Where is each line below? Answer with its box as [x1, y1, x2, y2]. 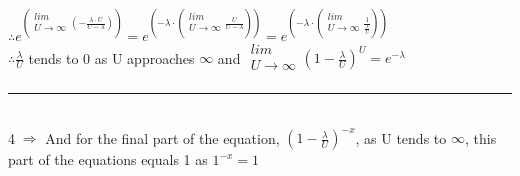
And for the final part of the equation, [45, 127, 280, 148]
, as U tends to [355, 127, 447, 148]
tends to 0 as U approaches [28, 47, 195, 68]
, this [464, 127, 497, 148]
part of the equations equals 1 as [8, 149, 208, 170]
